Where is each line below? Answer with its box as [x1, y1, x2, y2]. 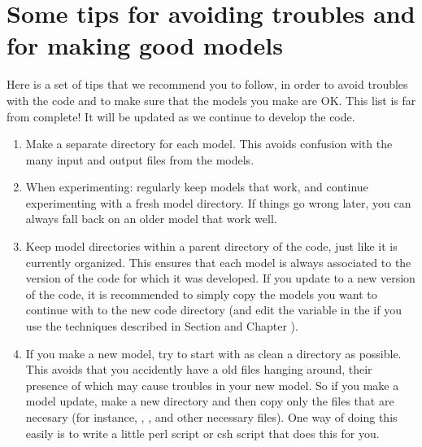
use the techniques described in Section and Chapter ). [25, 318, 298, 335]
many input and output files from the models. [25, 151, 255, 168]
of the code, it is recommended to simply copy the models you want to [25, 285, 377, 302]
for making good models [7, 28, 283, 62]
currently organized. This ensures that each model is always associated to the [25, 253, 411, 270]
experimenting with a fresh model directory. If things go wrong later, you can [25, 194, 411, 211]
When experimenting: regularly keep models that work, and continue [25, 178, 368, 195]
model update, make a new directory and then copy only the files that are [25, 392, 394, 410]
